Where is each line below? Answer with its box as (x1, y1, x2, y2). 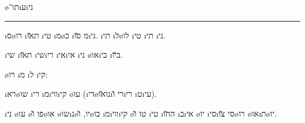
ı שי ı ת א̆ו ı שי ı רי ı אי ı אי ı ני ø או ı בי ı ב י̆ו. (5, 48, 123, 61)
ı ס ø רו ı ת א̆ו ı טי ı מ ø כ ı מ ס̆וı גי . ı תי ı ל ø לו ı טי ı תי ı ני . (5, 29, 166, 41)
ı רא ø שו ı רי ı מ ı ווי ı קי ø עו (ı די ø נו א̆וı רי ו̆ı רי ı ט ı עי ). (5, 87, 157, 100)
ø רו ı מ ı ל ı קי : (5, 68, 48, 80)
